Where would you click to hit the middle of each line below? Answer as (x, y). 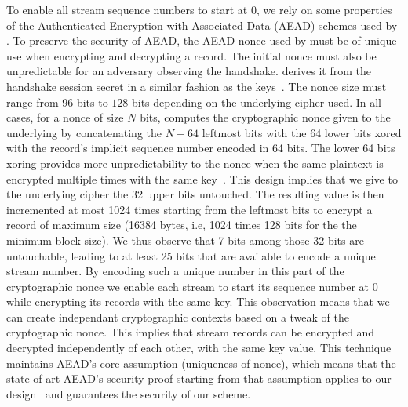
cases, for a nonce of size (65, 117)
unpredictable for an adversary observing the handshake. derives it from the (189, 71)
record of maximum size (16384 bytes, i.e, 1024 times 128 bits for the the (182, 225)
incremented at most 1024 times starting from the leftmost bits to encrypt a (189, 209)
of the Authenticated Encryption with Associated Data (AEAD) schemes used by (202, 25)
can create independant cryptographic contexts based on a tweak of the (178, 316)
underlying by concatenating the (84, 132)
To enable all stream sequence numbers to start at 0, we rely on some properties (199, 9)
